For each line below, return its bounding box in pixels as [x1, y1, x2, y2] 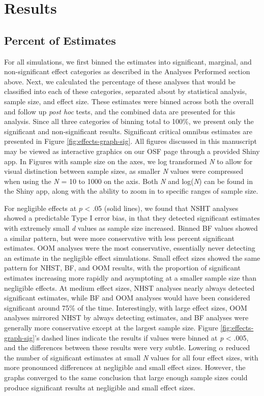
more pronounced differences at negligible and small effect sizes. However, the [4, 362, 246, 373]
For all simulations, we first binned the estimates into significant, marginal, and [4, 56, 252, 67]
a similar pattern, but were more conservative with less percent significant [4, 232, 234, 243]
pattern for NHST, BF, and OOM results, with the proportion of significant [4, 262, 241, 273]
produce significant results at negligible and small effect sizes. [4, 382, 195, 392]
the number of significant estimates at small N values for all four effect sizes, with [4, 352, 258, 362]
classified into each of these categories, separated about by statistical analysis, [4, 86, 247, 97]
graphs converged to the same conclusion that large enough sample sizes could [4, 372, 248, 382]
